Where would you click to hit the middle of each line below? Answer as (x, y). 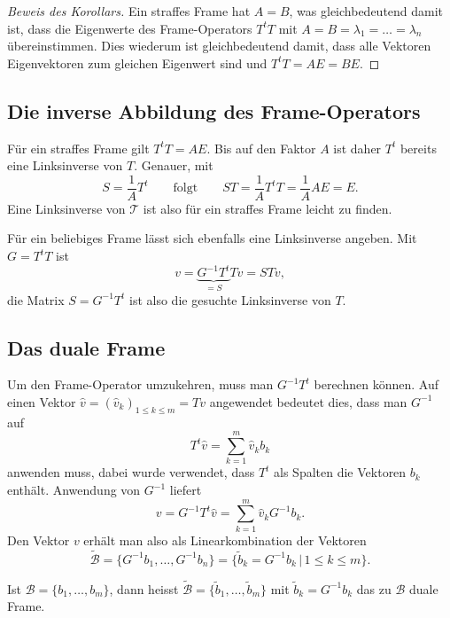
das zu (374, 588)
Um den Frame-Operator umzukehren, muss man (140, 384)
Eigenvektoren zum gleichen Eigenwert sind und (137, 63)
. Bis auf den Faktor (261, 148)
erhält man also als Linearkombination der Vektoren (225, 540)
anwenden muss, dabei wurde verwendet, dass (131, 472)
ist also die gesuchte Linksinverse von (230, 299)
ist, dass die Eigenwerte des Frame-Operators (130, 28)
